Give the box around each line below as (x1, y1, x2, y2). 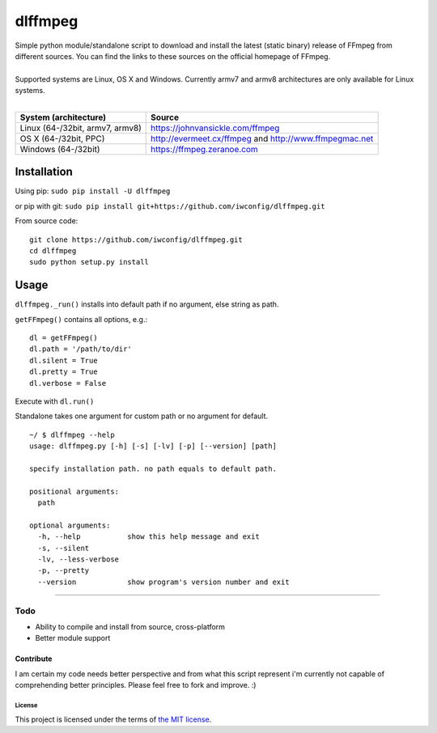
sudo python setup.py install (29, 257, 150, 267)
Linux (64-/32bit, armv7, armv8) (19, 122, 142, 133)
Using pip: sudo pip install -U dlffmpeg (15, 186, 171, 196)
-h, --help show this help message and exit (37, 532, 261, 541)
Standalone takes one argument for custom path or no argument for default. (15, 411, 269, 421)
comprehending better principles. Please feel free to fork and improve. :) (15, 680, 257, 690)
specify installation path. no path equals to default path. (29, 464, 277, 473)
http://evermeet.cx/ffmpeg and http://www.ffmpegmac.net (151, 133, 374, 144)
